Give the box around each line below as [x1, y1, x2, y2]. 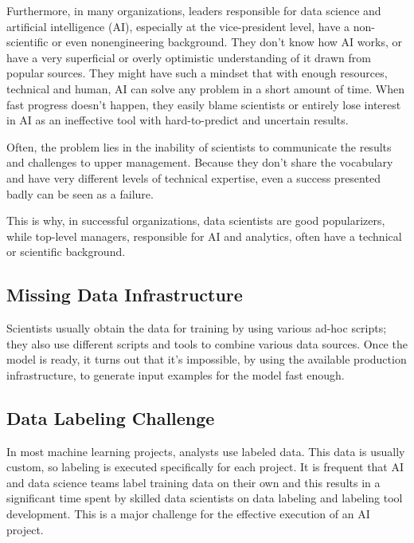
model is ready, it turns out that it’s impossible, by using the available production [6, 351, 407, 368]
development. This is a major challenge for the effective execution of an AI [6, 506, 370, 522]
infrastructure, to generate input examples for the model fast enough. [6, 366, 345, 383]
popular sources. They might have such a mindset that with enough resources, [6, 65, 388, 81]
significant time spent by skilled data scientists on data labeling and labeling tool [6, 490, 403, 506]
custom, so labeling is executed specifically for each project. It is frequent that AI [6, 458, 404, 475]
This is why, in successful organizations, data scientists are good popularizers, [6, 212, 385, 229]
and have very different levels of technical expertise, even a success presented [6, 169, 381, 186]
